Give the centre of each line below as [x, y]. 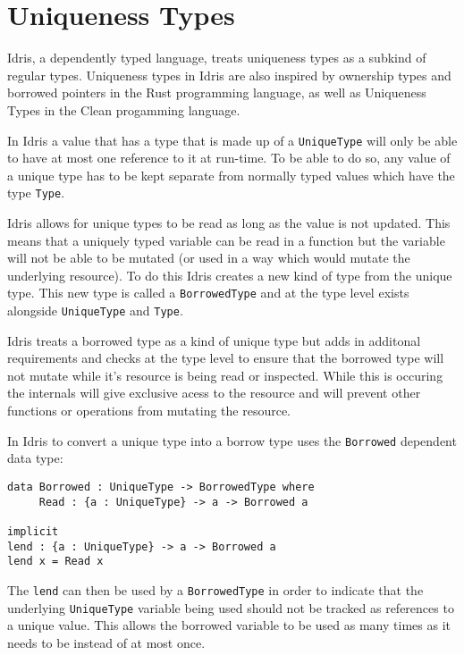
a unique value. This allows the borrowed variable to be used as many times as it [229, 625]
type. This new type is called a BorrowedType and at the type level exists [208, 293]
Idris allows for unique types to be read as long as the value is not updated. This [229, 223]
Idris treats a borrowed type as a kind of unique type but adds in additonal [214, 340]
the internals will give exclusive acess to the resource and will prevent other [214, 393]
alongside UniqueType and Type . [95, 311]
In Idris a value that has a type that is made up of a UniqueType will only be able [232, 140]
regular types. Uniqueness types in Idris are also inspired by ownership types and [229, 75]
